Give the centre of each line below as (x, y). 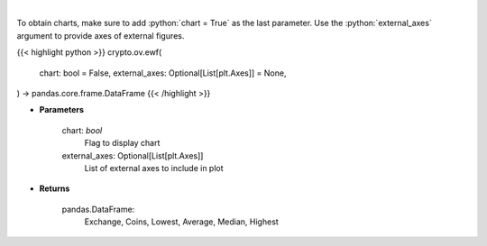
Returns (55, 188)
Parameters (62, 110)
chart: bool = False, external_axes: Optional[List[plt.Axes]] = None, (163, 73)
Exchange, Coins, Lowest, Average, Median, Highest (181, 222)
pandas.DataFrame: (98, 209)
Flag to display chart (122, 143)
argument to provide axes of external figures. (101, 35)
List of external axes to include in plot (154, 168)
